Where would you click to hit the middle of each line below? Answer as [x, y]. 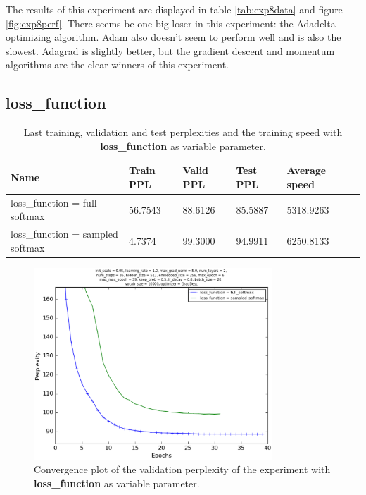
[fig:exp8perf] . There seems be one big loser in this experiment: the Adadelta [171, 23]
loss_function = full [54, 202]
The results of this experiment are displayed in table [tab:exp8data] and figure [174, 9]
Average [307, 170]
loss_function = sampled [64, 234]
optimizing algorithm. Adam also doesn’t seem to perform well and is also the [173, 37]
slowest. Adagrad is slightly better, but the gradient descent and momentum [170, 50]
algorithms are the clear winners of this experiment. [117, 65]
